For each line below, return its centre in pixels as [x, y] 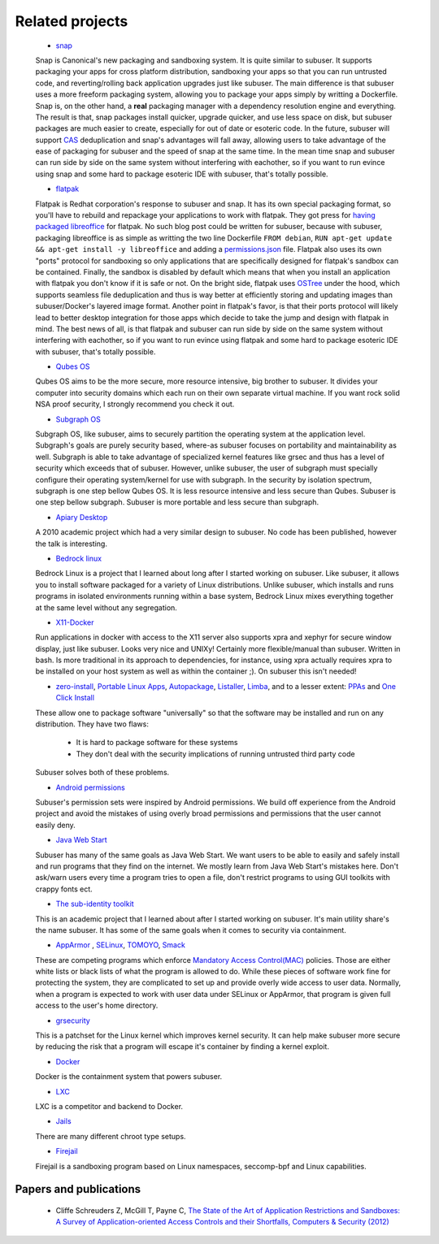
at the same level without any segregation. [106, 607]
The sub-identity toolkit [95, 904]
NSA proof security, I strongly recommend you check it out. [135, 404]
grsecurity [73, 1021]
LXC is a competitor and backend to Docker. [109, 1106]
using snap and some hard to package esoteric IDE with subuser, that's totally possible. [182, 174]
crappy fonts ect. [64, 889]
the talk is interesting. [71, 544]
